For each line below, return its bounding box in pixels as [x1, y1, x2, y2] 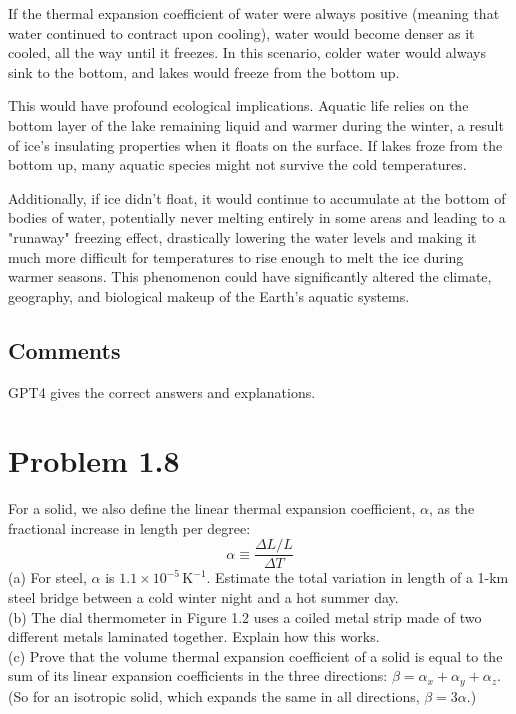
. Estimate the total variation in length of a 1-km [206, 567, 509, 588]
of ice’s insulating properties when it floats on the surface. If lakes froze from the [8, 134, 503, 155]
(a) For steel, [8, 567, 87, 588]
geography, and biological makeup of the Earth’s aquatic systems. [8, 285, 410, 306]
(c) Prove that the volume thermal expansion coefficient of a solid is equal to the [8, 645, 503, 666]
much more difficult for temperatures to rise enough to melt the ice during [8, 246, 464, 267]
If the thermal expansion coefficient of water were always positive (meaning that [8, 3, 500, 23]
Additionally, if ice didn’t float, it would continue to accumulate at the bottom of [8, 187, 506, 208]
